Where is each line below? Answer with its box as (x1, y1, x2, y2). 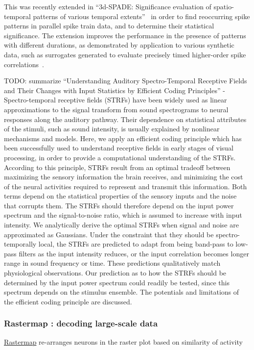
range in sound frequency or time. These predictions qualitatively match (4, 258, 221, 268)
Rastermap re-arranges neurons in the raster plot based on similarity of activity (4, 336, 243, 347)
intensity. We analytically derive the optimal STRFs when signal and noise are (4, 220, 239, 230)
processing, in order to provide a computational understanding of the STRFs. (4, 152, 236, 162)
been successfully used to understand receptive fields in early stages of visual (4, 143, 234, 153)
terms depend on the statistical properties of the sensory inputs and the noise (4, 191, 237, 201)
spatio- (213, 1, 234, 11)
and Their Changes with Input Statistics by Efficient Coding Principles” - (4, 85, 225, 95)
